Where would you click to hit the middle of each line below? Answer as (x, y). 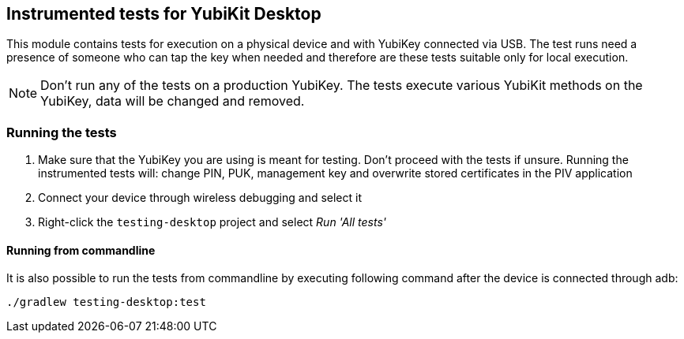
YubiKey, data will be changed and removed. (173, 101)
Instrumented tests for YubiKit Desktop (164, 14)
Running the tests (62, 132)
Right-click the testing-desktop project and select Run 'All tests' (212, 222)
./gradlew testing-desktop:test (106, 302)
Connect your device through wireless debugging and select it (200, 198)
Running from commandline (81, 250)
